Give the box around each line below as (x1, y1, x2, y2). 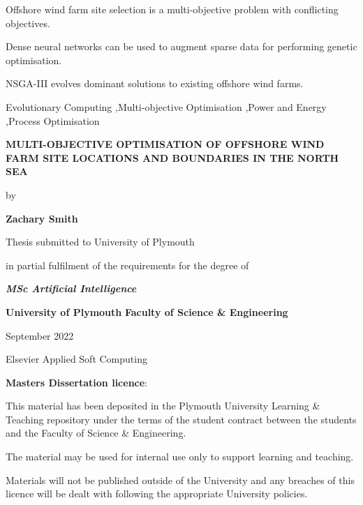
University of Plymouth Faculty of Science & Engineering (6, 304, 288, 319)
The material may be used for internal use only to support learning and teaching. (6, 449, 354, 464)
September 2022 (6, 328, 74, 342)
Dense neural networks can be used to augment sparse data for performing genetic (6, 39, 357, 54)
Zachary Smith (6, 211, 78, 225)
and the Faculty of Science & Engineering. (6, 425, 186, 440)
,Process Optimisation (6, 113, 100, 128)
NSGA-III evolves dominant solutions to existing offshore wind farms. (6, 76, 304, 91)
